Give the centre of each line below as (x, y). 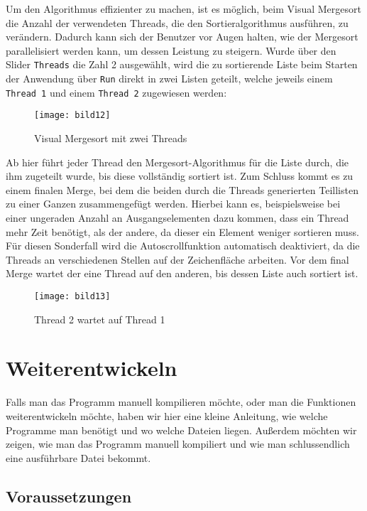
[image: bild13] (72, 296)
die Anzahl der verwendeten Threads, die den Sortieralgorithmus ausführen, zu (177, 22)
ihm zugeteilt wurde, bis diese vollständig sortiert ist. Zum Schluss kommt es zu (180, 176)
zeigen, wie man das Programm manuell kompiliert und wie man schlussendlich (178, 444)
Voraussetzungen (69, 496)
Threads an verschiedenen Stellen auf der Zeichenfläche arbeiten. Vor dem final (177, 259)
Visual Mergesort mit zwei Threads (111, 138)
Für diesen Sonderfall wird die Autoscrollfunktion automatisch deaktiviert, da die (183, 246)
